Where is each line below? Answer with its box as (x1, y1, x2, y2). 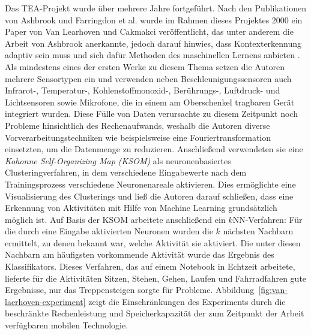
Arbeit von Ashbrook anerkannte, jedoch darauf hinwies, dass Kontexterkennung (5, 37, 302, 49)
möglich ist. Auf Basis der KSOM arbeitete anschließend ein (5, 213, 226, 225)
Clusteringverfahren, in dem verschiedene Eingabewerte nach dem (5, 166, 247, 179)
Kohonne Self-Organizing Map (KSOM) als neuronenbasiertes (5, 154, 231, 167)
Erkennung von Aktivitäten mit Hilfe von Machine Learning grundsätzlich (5, 201, 277, 214)
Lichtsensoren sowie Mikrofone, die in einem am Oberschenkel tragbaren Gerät (5, 95, 295, 108)
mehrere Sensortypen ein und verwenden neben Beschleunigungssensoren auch (5, 72, 292, 84)
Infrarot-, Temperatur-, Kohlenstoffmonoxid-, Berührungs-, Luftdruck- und (5, 84, 280, 96)
